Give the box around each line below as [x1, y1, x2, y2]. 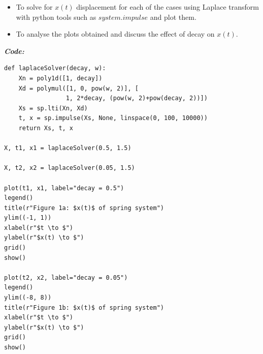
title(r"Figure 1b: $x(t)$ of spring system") [4, 304, 164, 311]
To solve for [16, 2, 53, 12]
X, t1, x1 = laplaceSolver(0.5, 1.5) [4, 144, 131, 152]
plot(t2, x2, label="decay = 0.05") [4, 274, 128, 281]
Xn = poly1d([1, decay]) [18, 74, 103, 82]
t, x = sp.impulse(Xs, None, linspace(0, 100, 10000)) [18, 114, 208, 122]
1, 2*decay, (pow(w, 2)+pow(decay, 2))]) [65, 95, 208, 102]
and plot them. [150, 11, 196, 22]
